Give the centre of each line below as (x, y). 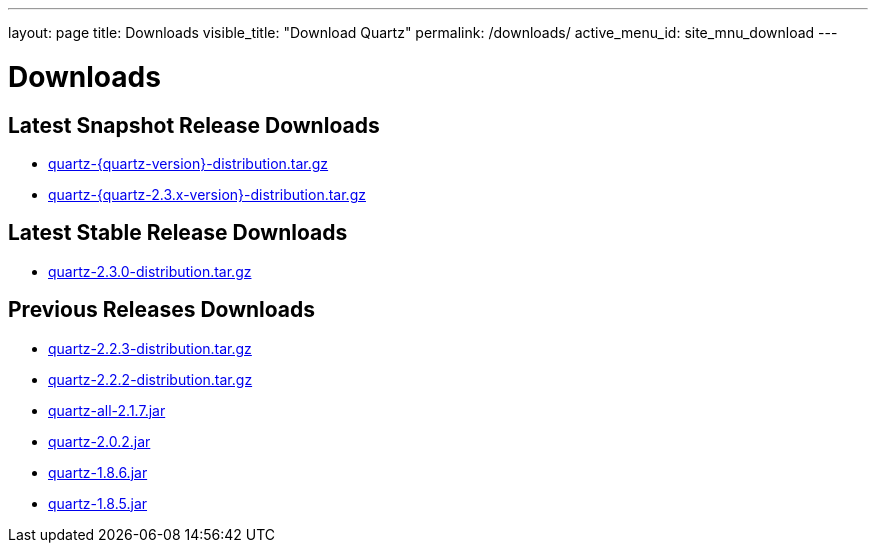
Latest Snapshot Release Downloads (194, 125)
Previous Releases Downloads (162, 310)
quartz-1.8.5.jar (98, 503)
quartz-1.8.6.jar (98, 472)
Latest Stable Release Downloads (178, 233)
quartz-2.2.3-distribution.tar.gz (150, 348)
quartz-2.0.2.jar (99, 441)
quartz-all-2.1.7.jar (107, 410)
